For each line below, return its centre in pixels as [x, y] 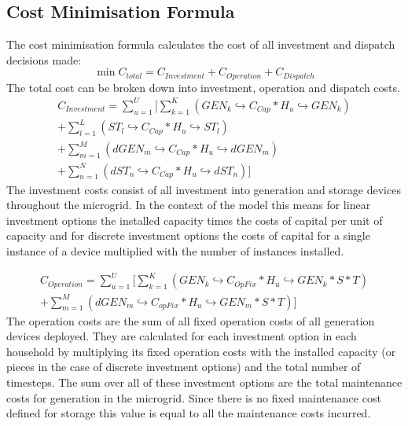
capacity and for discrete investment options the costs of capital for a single [188, 235]
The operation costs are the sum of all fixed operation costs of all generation [191, 320]
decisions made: [44, 59]
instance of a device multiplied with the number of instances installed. [175, 250]
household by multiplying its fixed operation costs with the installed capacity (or [201, 351]
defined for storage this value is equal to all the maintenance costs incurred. [189, 413]
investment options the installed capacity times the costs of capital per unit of [195, 220]
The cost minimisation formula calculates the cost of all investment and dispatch [201, 44]
